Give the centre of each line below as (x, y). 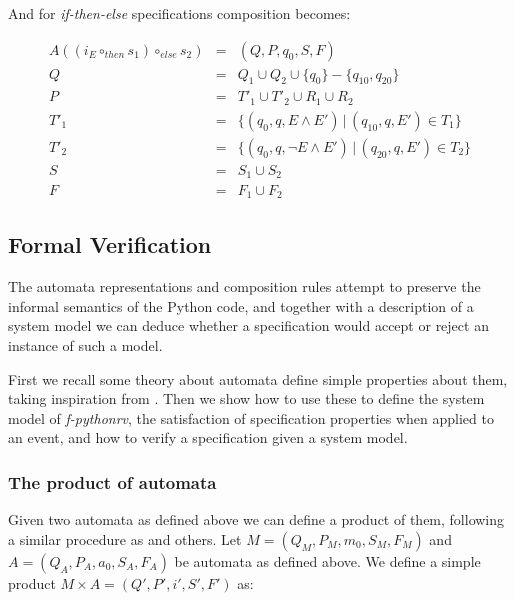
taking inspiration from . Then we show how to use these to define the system (246, 398)
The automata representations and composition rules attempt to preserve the (244, 286)
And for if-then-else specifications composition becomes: (179, 13)
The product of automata (112, 481)
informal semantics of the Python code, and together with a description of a (241, 305)
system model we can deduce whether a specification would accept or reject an (248, 325)
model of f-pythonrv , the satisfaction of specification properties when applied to (251, 417)
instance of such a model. (85, 344)
